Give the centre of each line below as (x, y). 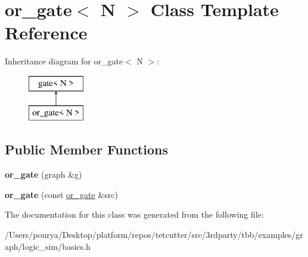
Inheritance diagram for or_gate (64, 61)
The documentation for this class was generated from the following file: (134, 214)
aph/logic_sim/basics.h (48, 246)
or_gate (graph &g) (43, 174)
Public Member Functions (86, 149)
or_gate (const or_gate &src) (61, 194)
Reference (46, 32)
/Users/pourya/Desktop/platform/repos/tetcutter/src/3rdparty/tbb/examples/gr (154, 235)
